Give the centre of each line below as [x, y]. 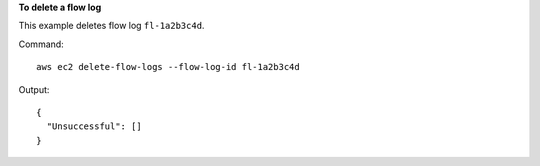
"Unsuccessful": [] [94, 126]
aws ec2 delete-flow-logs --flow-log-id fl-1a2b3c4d [168, 67]
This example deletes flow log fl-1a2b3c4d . [111, 26]
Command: [41, 44]
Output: [34, 89]
